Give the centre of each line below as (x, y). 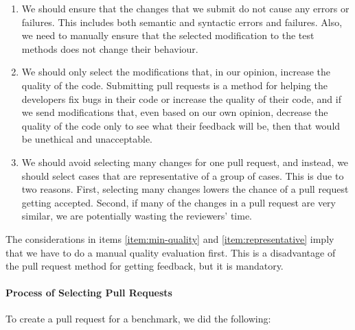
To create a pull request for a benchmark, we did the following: (138, 319)
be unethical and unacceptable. (87, 139)
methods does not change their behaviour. (110, 48)
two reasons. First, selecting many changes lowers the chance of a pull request (185, 189)
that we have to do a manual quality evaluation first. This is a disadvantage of (171, 252)
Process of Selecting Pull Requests (89, 293)
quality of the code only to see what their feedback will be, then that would (181, 125)
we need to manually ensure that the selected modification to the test (168, 35)
